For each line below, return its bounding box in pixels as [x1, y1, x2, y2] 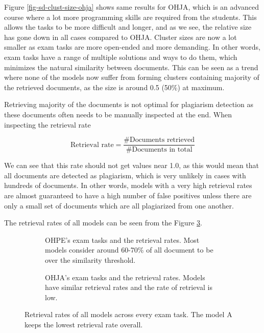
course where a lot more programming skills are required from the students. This [4, 11, 257, 22]
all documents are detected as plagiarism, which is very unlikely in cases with [4, 170, 246, 180]
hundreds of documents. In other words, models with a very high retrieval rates [4, 180, 252, 191]
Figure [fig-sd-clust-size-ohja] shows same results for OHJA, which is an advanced [4, 2, 259, 12]
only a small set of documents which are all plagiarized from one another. [4, 200, 234, 211]
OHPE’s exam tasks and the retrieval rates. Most [45, 234, 200, 245]
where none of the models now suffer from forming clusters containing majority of [4, 72, 259, 82]
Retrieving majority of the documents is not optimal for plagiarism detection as [4, 99, 253, 110]
